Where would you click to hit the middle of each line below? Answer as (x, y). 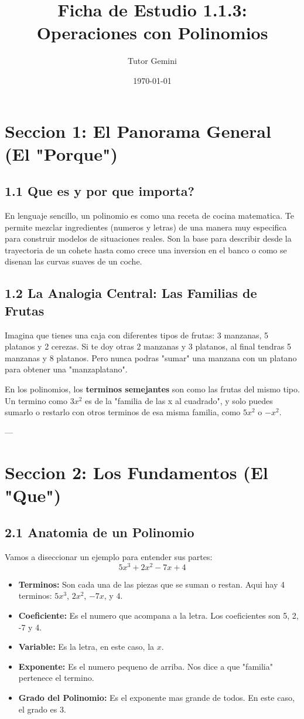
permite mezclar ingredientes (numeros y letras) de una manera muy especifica (146, 227)
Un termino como (36, 400)
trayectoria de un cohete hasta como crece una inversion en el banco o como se (146, 250)
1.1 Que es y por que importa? (100, 191)
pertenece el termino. (56, 678)
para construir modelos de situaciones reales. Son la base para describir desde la (148, 238)
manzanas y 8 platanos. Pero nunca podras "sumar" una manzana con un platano (151, 357)
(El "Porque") (61, 153)
